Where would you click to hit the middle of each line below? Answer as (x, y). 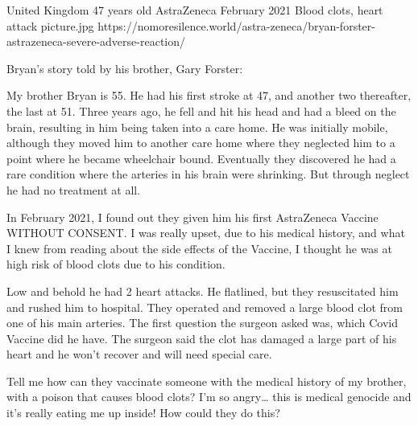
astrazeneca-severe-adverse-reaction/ (96, 41)
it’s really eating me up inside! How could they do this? (143, 413)
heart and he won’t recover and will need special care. (139, 354)
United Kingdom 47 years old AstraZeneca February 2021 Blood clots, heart (195, 10)
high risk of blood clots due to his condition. (116, 264)
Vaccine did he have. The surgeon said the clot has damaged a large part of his (202, 338)
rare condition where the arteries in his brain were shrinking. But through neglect (208, 174)
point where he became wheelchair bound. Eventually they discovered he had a (201, 158)
